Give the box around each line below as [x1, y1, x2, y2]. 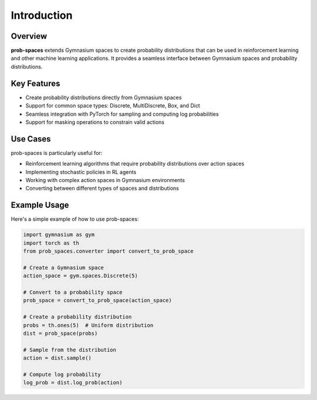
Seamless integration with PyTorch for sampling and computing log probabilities [25, 110, 219, 117]
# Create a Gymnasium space [23, 264, 104, 271]
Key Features [11, 78, 60, 88]
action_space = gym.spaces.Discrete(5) [23, 273, 138, 279]
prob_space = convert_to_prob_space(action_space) [23, 297, 173, 304]
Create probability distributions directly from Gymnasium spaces [25, 94, 182, 101]
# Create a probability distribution [23, 314, 132, 320]
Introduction [11, 9, 73, 22]
